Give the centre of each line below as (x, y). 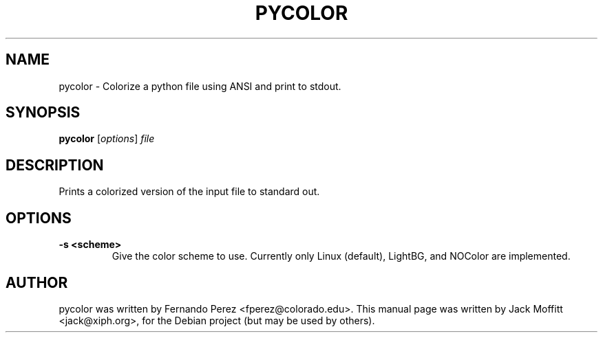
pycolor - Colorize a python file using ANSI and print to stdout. (200, 86)
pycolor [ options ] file (107, 139)
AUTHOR (37, 282)
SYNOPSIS (43, 113)
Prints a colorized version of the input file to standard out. (189, 192)
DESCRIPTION (55, 165)
